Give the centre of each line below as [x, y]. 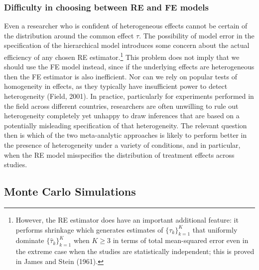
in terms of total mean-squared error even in [181, 240]
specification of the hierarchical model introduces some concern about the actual [127, 45]
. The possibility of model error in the [197, 35]
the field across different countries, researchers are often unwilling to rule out [121, 106]
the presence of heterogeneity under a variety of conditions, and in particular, [122, 145]
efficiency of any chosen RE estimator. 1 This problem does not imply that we [122, 56]
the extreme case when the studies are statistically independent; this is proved [135, 251]
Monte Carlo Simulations [70, 191]
